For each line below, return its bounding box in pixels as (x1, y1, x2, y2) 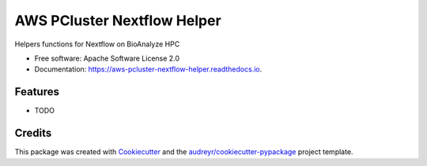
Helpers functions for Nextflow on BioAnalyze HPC (14, 39, 180, 49)
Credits (14, 127, 52, 140)
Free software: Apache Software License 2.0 (34, 53, 180, 63)
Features (14, 85, 59, 98)
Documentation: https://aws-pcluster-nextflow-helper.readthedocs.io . (34, 65, 263, 74)
